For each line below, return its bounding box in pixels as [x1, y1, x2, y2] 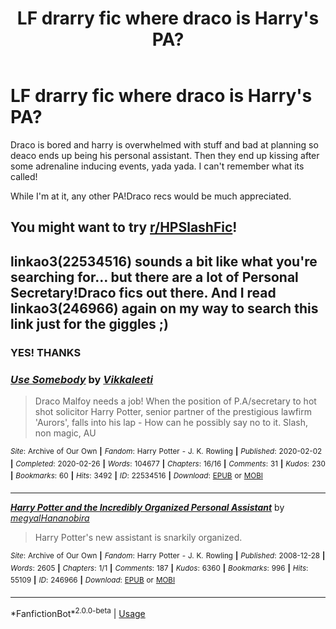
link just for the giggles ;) [10, 315, 169, 332]
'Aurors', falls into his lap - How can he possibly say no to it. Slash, [34, 416, 309, 428]
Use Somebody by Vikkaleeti [10, 372, 154, 386]
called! [10, 170, 38, 182]
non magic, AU [34, 427, 97, 439]
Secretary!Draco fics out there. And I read [10, 284, 277, 301]
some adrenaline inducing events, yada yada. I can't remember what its [10, 160, 305, 172]
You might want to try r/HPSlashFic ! [10, 219, 238, 236]
